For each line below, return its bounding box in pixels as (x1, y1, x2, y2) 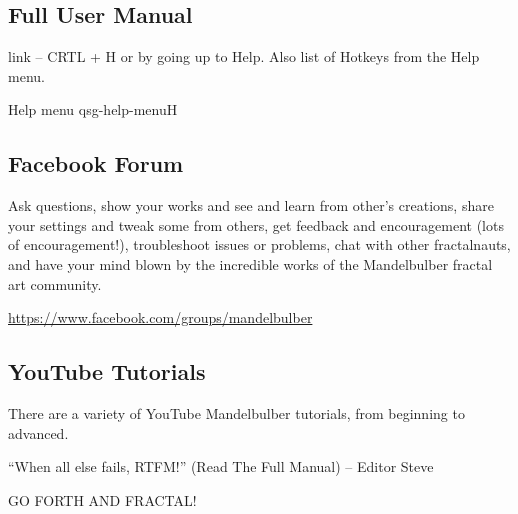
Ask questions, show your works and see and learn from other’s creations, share (8, 195, 494, 216)
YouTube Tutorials (8, 356, 206, 387)
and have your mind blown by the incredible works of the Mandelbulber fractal (8, 253, 493, 274)
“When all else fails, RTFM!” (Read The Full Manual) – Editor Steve (8, 456, 434, 477)
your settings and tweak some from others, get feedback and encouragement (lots (8, 214, 504, 235)
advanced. (8, 422, 69, 443)
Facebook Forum (8, 148, 184, 179)
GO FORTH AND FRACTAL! (8, 489, 197, 510)
